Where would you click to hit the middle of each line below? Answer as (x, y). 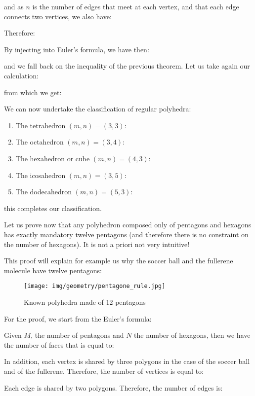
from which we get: (33, 92)
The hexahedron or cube (53, 158)
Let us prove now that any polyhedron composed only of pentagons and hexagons (127, 225)
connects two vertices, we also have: (58, 16)
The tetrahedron (41, 125)
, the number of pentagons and (77, 335)
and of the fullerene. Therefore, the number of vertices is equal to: (104, 371)
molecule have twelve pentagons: (53, 270)
